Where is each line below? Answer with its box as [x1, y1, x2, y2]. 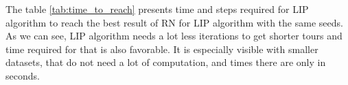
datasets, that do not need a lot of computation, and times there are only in [5, 55, 326, 69]
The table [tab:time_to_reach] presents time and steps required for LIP [5, 2, 309, 16]
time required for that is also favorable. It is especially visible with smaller [5, 41, 318, 56]
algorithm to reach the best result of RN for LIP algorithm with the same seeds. [5, 15, 343, 29]
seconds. [5, 68, 40, 82]
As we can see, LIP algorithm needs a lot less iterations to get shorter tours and [5, 29, 343, 43]
